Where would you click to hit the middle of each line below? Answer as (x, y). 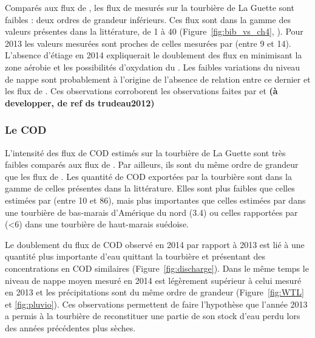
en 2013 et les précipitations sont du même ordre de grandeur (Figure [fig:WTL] (154, 292)
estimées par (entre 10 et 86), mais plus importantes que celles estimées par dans (155, 200)
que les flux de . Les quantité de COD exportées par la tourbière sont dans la (149, 176)
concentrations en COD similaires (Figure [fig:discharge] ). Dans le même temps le (157, 268)
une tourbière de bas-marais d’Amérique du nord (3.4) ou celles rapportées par (151, 212)
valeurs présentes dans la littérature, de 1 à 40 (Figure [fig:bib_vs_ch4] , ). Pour (154, 31)
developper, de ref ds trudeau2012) (80, 102)
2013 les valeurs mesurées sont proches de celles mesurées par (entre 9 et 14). (148, 43)
